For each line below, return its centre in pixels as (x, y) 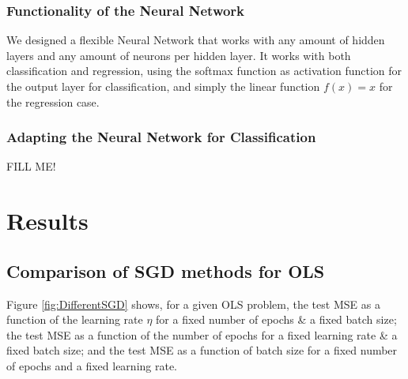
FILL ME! (31, 166)
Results (47, 221)
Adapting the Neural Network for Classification (161, 137)
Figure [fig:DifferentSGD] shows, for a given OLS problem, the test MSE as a (193, 304)
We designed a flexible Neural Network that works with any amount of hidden (196, 40)
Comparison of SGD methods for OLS (166, 270)
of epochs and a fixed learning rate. (92, 365)
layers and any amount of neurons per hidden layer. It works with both (179, 55)
